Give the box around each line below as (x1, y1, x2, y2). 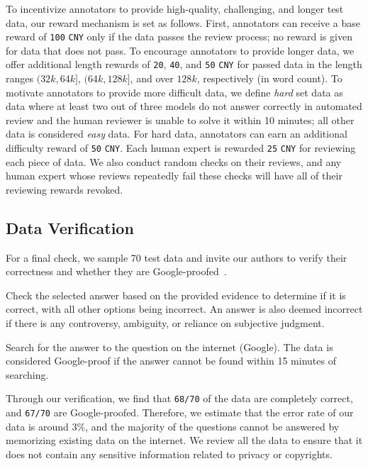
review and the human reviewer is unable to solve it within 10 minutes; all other (6, 112, 355, 127)
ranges (6, 71, 34, 86)
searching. (6, 367, 49, 382)
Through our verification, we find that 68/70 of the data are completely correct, (6, 391, 353, 406)
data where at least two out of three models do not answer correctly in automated (6, 99, 362, 113)
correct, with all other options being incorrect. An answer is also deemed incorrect (6, 301, 363, 316)
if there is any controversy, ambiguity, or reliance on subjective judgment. (6, 316, 325, 331)
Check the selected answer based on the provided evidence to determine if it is (6, 287, 346, 302)
